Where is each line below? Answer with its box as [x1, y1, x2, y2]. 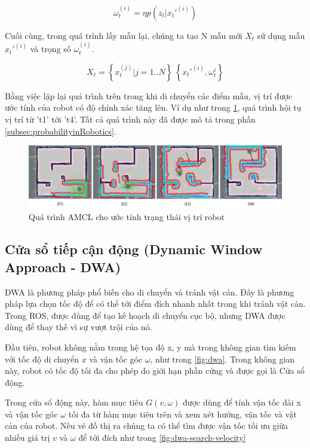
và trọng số [30, 42, 71, 55]
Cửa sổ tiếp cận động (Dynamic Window [5, 240, 263, 258]
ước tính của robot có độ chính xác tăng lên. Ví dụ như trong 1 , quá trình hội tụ [5, 101, 302, 114]
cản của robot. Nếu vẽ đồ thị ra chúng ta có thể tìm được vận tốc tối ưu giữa [5, 419, 288, 432]
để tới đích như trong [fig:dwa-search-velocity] [78, 431, 246, 444]
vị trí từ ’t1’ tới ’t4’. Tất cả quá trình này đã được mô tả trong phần [5, 113, 256, 125]
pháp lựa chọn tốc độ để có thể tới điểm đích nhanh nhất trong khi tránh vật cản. [5, 297, 306, 310]
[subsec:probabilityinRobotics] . [5, 124, 116, 137]
